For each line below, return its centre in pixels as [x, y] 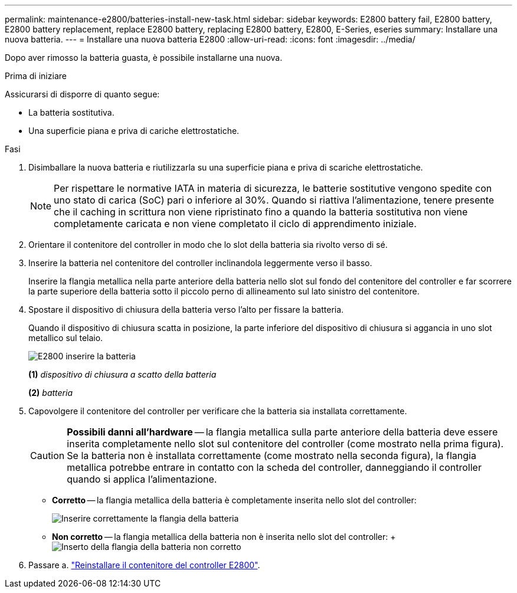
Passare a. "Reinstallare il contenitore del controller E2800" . [144, 565]
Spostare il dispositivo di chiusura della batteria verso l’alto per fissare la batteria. [186, 309]
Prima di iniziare [36, 76]
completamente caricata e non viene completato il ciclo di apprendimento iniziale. [235, 224]
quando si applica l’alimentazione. [142, 479]
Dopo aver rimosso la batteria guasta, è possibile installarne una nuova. [144, 58]
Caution [48, 456]
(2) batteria [50, 393]
